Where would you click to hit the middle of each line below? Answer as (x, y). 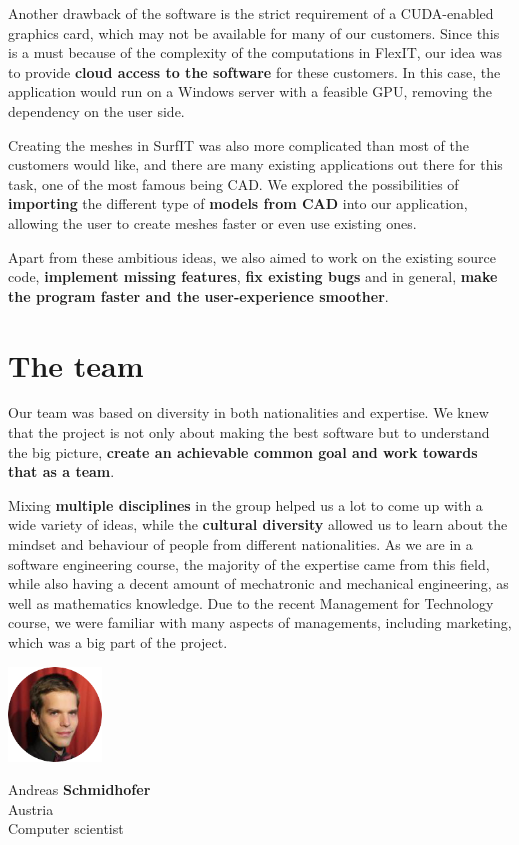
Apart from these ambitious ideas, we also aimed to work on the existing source (252, 256)
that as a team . (61, 471)
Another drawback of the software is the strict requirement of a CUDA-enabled (251, 13)
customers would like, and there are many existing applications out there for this (255, 164)
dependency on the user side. (96, 110)
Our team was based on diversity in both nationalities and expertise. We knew (248, 412)
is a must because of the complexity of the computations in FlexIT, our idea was (255, 52)
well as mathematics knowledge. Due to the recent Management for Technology (251, 602)
